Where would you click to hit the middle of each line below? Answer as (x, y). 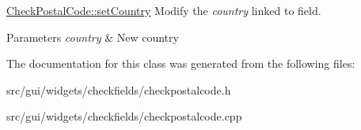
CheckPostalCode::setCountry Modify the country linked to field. (164, 10)
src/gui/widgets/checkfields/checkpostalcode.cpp (124, 116)
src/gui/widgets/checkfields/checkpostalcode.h (119, 89)
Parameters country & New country (93, 37)
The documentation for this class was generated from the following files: (181, 63)
